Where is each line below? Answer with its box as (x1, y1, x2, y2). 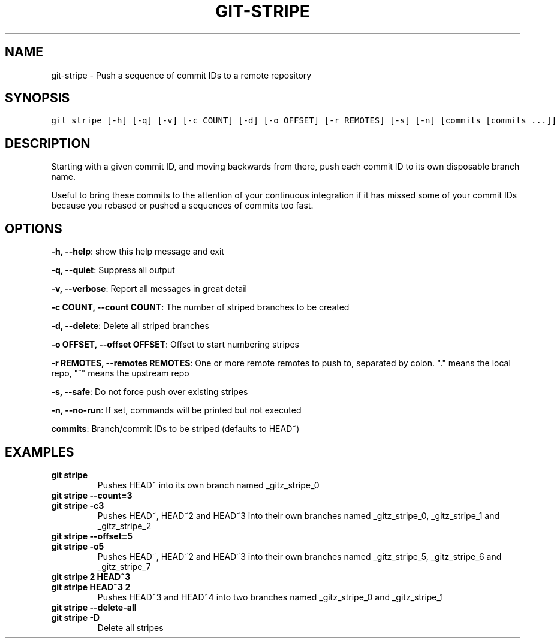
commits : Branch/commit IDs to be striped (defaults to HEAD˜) (51, 424, 300, 434)
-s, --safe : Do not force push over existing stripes (51, 387, 248, 397)
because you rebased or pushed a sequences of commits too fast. (51, 200, 314, 211)
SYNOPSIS (5, 90, 70, 106)
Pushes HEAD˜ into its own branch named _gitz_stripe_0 (97, 479, 320, 490)
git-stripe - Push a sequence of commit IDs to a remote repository (51, 70, 312, 80)
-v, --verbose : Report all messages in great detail (51, 283, 248, 294)
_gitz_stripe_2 (97, 520, 152, 531)
